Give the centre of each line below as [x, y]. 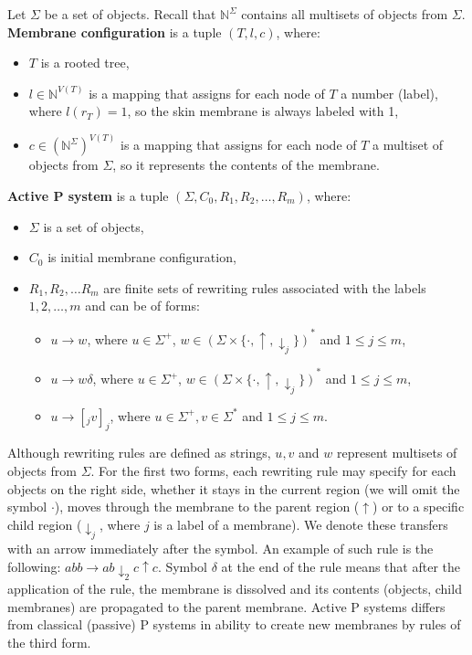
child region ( [45, 524]
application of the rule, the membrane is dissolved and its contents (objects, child [235, 588]
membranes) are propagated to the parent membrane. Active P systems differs [226, 606]
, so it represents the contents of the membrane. [246, 165]
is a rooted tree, [85, 63]
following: [34, 566]
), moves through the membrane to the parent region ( [207, 507]
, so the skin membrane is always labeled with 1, [263, 111]
